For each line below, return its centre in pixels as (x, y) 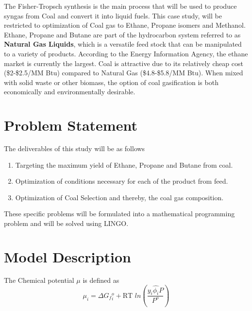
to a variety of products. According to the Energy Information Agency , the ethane (126, 53)
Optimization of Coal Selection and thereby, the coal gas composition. (119, 197)
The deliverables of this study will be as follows (75, 148)
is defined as (101, 280)
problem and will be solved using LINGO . (66, 223)
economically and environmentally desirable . (70, 92)
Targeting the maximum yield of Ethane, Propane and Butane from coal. (124, 164)
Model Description (67, 256)
